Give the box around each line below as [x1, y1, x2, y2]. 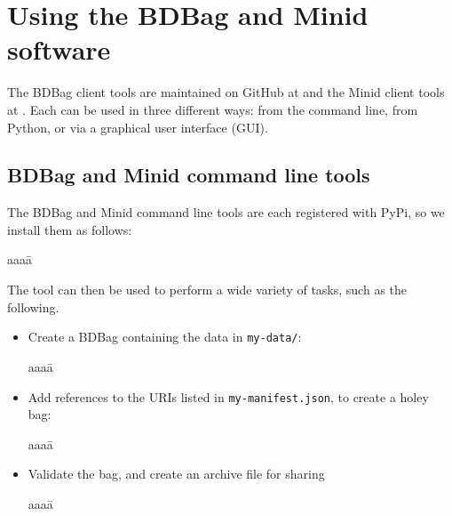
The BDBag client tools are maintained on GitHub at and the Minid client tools [7, 83, 445, 101]
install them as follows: [7, 220, 132, 238]
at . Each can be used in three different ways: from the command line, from [7, 100, 418, 118]
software [7, 31, 111, 68]
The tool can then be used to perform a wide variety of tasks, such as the [7, 280, 408, 299]
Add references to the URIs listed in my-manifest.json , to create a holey [28, 387, 429, 406]
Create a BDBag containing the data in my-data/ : [28, 327, 302, 346]
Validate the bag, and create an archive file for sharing [28, 464, 325, 483]
